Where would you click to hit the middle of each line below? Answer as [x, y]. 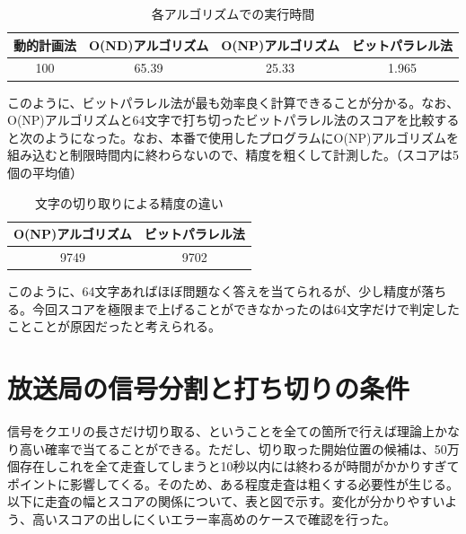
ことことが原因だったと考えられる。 [114, 326]
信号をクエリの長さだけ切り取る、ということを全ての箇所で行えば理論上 [221, 430]
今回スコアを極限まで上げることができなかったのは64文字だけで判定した [246, 308]
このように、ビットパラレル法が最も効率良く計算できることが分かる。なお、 [233, 102]
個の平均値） [45, 172]
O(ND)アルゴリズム [149, 44]
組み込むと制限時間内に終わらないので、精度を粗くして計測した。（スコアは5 [233, 155]
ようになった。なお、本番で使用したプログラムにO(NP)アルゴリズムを [251, 137]
